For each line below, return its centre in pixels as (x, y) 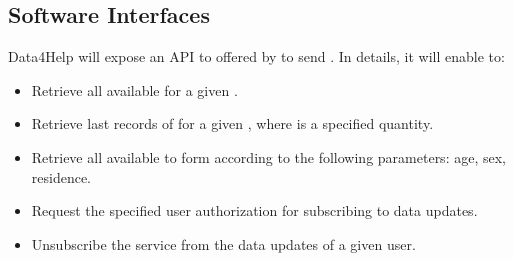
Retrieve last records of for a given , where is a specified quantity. (232, 123)
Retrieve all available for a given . (134, 89)
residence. (61, 176)
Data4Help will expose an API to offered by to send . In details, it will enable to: (256, 56)
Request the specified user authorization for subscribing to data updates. (254, 210)
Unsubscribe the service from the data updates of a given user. (223, 243)
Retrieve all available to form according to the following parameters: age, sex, (268, 156)
